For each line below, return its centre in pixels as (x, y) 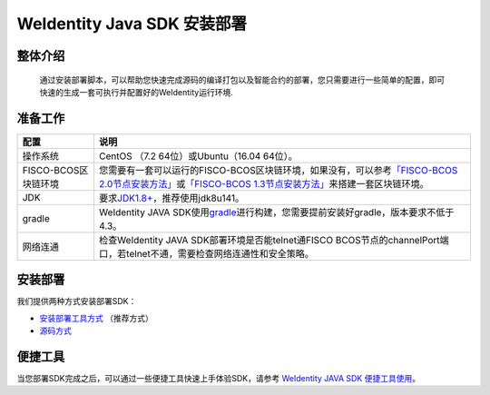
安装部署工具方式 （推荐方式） (96, 318)
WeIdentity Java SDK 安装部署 (132, 24)
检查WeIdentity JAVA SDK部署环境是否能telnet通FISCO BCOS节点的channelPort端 (274, 240)
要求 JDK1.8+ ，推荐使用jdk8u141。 (171, 198)
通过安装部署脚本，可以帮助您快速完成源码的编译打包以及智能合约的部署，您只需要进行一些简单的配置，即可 (242, 79)
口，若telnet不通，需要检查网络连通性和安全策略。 (206, 253)
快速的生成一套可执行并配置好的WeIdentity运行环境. (136, 92)
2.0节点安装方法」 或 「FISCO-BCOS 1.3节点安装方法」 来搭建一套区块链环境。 (264, 183)
